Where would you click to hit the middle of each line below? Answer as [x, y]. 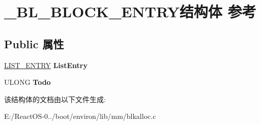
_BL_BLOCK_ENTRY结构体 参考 [130, 11]
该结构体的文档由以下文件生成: [55, 99]
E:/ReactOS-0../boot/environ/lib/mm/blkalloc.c [80, 116]
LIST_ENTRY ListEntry [46, 65]
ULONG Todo [27, 82]
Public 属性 [34, 43]
